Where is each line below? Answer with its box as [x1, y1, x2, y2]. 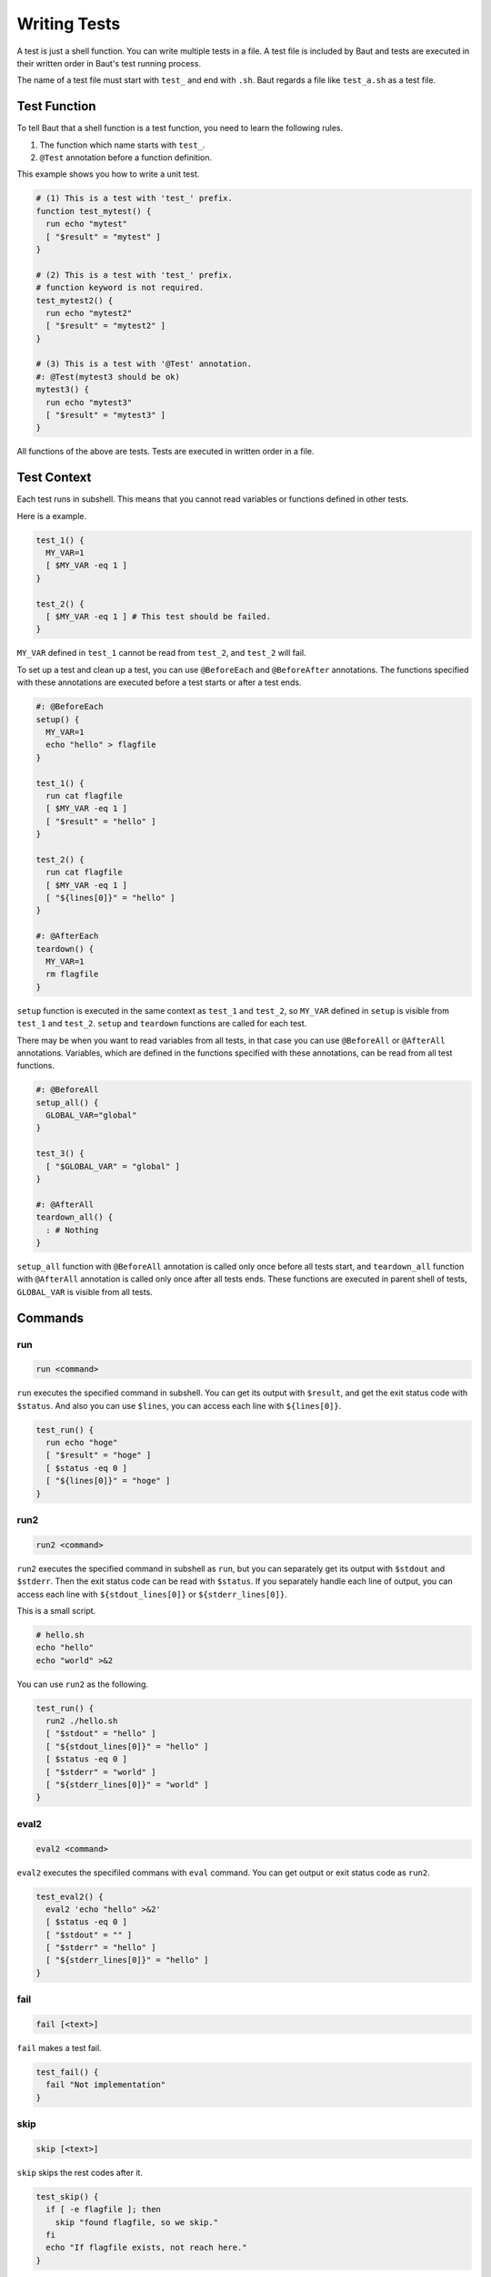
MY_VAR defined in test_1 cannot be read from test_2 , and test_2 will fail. [16, 648, 306, 659]
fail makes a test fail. [16, 2042, 102, 2053]
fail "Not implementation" [45, 2079, 166, 2090]
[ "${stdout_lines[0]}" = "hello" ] [45, 1741, 209, 1751]
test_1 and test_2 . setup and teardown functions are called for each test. [16, 1018, 307, 1029]
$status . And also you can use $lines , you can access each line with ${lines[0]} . [16, 1400, 342, 1411]
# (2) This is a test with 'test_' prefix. [35, 270, 234, 280]
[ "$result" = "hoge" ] [45, 1450, 152, 1461]
